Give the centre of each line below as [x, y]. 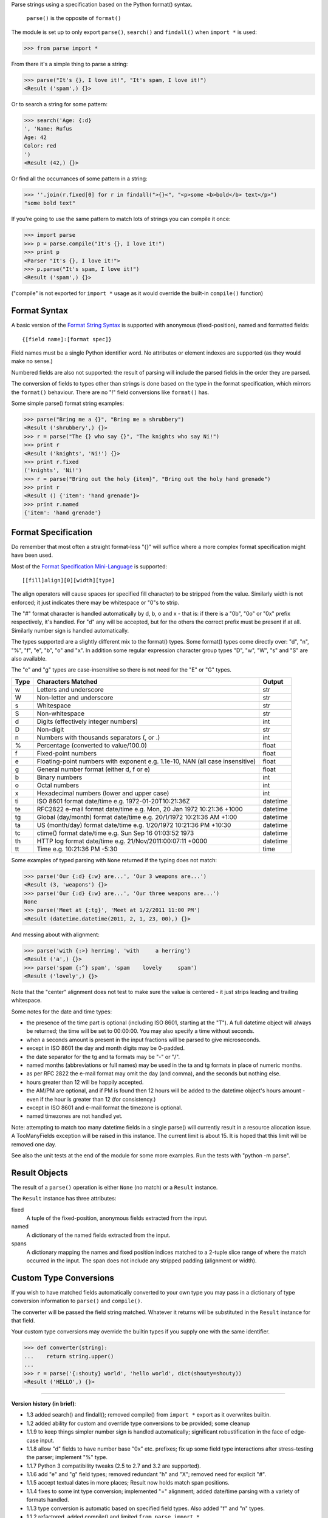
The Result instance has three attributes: [64, 1199]
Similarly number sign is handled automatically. [70, 630]
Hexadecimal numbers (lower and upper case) [103, 793]
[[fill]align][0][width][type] [69, 580]
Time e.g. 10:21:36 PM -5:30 [77, 849]
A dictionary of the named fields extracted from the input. [98, 1235]
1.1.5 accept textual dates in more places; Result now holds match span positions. [128, 1483]
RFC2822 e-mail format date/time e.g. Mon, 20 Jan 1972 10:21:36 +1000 [140, 809]
